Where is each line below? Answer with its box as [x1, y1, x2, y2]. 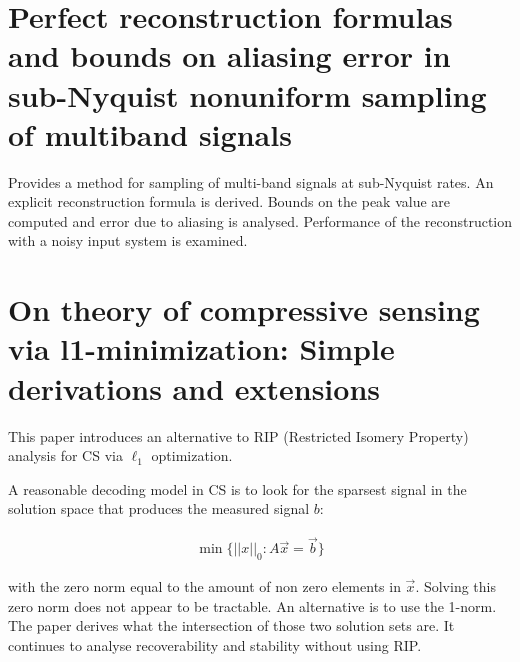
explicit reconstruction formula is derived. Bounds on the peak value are [8, 191, 451, 212]
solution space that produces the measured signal [8, 498, 310, 519]
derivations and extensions [8, 367, 381, 408]
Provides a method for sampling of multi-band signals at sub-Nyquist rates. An [8, 171, 494, 192]
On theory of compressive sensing [8, 289, 480, 330]
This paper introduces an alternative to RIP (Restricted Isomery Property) [8, 425, 469, 446]
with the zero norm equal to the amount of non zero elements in [8, 575, 401, 596]
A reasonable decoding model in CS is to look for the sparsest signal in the [8, 478, 467, 499]
